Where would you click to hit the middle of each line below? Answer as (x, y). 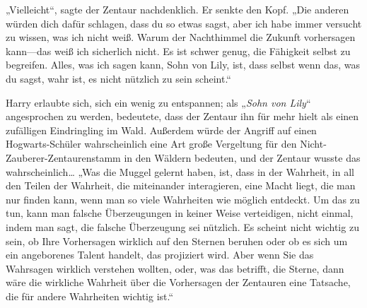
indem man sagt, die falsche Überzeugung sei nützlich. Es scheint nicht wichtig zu (182, 226)
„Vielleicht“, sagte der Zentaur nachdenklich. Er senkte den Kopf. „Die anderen (177, 9)
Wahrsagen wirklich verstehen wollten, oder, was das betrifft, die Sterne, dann (175, 268)
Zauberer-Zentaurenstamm (63, 157)
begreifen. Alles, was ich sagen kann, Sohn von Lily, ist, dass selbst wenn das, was (183, 65)
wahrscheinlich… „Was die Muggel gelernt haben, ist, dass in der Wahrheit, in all (180, 171)
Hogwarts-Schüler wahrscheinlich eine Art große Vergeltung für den (151, 144)
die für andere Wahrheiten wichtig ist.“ (90, 296)
